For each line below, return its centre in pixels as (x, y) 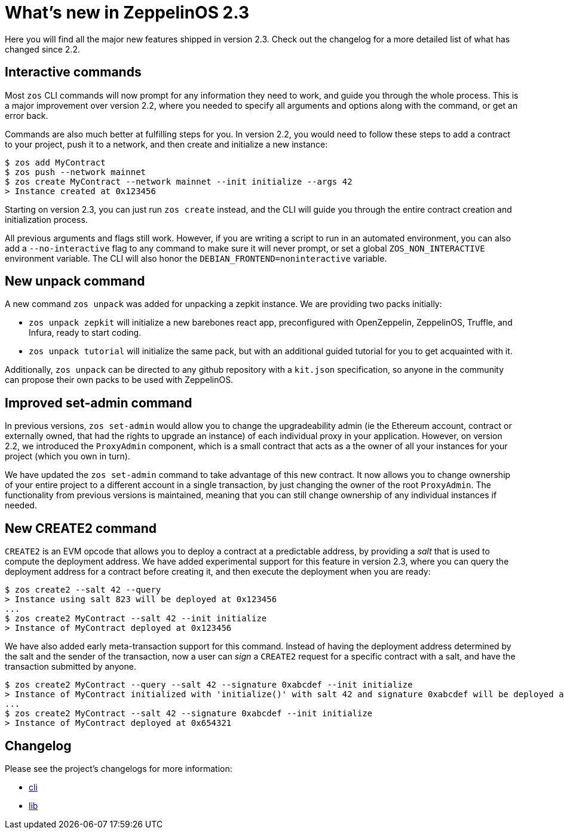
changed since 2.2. (42, 49)
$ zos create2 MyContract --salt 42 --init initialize (136, 619)
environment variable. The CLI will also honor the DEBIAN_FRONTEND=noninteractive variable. (196, 258)
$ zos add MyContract (55, 162)
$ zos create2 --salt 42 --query (83, 590)
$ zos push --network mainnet (76, 172)
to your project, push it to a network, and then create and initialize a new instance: (166, 144)
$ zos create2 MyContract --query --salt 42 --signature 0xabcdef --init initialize (209, 685)
